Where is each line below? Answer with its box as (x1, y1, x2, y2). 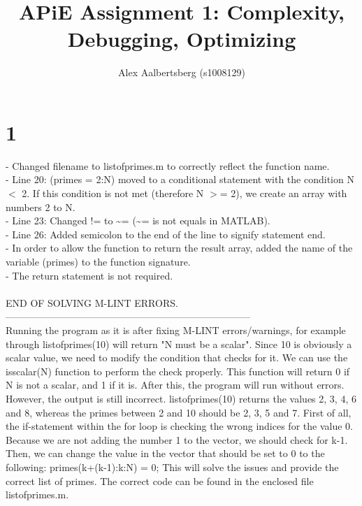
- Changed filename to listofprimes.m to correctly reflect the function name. (6, 158, 330, 173)
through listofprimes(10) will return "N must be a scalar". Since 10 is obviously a (6, 336, 352, 351)
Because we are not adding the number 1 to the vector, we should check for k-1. (6, 432, 348, 447)
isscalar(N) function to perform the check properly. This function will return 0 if (6, 363, 350, 378)
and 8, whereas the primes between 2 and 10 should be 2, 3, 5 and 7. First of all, (6, 405, 352, 419)
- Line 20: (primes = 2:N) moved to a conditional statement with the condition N (6, 172, 354, 187)
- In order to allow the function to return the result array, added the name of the (6, 240, 353, 255)
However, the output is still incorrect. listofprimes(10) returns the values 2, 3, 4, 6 (6, 391, 356, 405)
